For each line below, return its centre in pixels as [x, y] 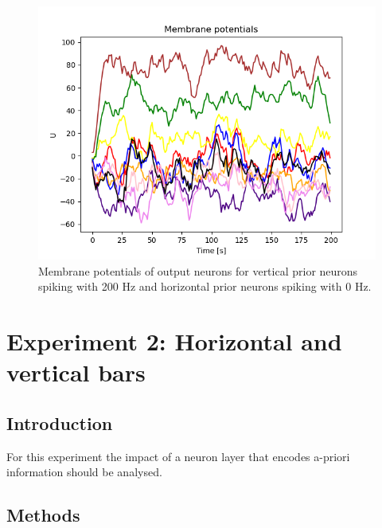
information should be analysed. [84, 472]
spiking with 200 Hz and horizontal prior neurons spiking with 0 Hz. [205, 286]
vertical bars [76, 372]
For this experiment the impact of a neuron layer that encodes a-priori [178, 456]
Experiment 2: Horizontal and [174, 340]
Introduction [60, 422]
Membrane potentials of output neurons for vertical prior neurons [198, 270]
